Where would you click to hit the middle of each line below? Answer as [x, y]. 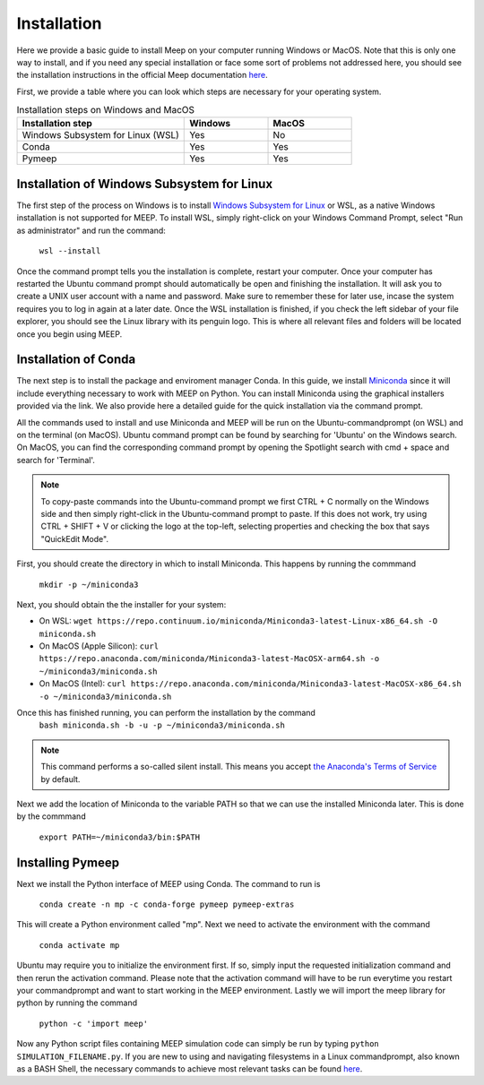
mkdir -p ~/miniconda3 [89, 584]
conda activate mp [79, 945]
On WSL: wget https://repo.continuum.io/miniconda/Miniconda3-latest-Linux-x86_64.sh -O [238, 621]
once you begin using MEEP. [69, 334]
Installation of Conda [76, 360]
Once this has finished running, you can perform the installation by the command [166, 713]
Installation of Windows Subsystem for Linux [145, 184]
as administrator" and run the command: [91, 230]
